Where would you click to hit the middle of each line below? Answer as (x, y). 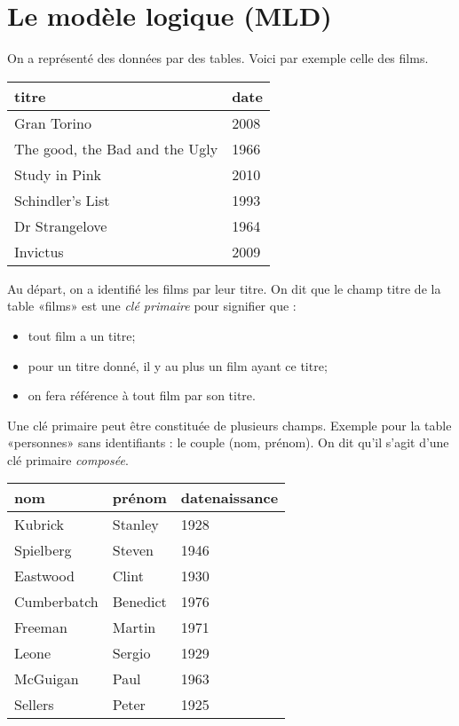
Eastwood (44, 576)
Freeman (41, 627)
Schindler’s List (62, 200)
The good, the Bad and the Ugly (116, 148)
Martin (134, 627)
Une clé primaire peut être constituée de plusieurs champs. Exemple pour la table (229, 425)
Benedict (139, 602)
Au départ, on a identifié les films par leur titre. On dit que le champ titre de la (224, 288)
